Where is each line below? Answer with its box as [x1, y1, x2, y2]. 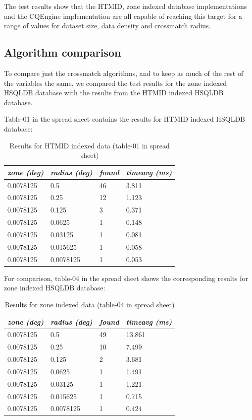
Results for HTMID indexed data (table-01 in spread [9, 140, 170, 150]
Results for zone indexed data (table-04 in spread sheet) [4, 299, 175, 309]
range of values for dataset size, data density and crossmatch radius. [4, 20, 211, 31]
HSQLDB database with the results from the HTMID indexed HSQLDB [4, 87, 224, 98]
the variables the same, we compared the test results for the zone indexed [4, 77, 227, 88]
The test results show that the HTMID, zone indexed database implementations [4, 1, 247, 11]
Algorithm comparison [4, 45, 121, 60]
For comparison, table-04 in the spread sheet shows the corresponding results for [4, 273, 249, 283]
